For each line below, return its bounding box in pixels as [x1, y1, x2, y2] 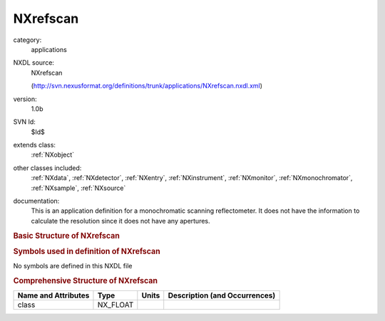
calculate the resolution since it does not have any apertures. [31, 216, 210, 225]
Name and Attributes [17, 290, 90, 300]
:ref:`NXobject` [31, 150, 75, 159]
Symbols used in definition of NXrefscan [13, 246, 160, 256]
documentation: [13, 196, 60, 206]
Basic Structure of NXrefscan [13, 231, 120, 241]
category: [13, 36, 42, 44]
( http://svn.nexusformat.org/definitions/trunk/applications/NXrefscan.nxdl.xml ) [31, 82, 263, 90]
